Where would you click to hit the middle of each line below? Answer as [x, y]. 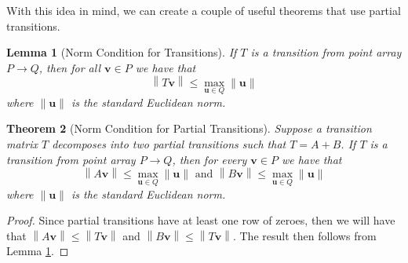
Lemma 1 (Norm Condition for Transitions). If [122, 52]
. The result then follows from [304, 235]
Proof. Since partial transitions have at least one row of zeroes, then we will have [201, 220]
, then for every [209, 159]
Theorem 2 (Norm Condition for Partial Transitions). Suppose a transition [189, 128]
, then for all [70, 67]
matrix [22, 144]
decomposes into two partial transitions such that [169, 144]
